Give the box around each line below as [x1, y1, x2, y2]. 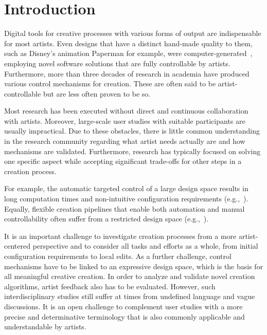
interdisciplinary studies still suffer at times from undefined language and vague [4, 291, 255, 302]
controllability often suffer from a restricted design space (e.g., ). [4, 213, 209, 224]
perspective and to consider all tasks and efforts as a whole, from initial [32, 240, 258, 251]
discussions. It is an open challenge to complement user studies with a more [4, 301, 243, 311]
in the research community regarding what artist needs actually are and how [4, 136, 245, 146]
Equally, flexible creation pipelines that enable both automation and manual [4, 203, 245, 214]
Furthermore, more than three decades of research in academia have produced [4, 68, 250, 79]
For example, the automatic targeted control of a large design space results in [4, 183, 248, 194]
